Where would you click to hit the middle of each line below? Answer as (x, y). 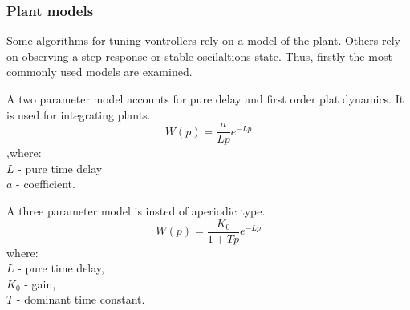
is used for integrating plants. (79, 114)
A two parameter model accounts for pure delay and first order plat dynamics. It (205, 99)
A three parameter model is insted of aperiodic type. (136, 211)
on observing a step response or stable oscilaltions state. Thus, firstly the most (199, 56)
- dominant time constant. (81, 299)
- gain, (40, 283)
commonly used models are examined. (99, 72)
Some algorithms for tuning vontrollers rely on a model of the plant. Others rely (203, 40)
